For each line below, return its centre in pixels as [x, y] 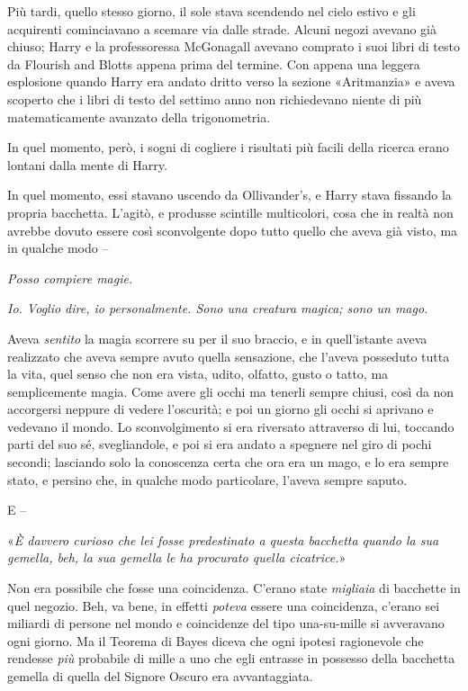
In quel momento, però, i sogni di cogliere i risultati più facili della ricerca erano [228, 147]
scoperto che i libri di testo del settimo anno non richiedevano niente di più [215, 99]
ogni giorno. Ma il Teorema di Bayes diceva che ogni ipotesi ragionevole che [216, 640]
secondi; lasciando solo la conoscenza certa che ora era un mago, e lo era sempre [228, 462]
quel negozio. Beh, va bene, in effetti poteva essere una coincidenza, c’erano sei [224, 605]
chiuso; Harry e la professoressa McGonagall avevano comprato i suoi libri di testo [234, 46]
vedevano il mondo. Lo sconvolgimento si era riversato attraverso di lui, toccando [231, 426]
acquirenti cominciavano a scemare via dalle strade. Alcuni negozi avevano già [222, 28]
